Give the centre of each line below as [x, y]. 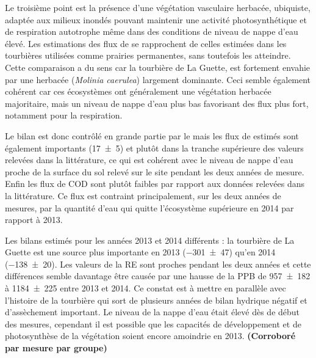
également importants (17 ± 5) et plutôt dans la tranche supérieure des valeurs [154, 148]
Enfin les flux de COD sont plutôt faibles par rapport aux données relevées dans [155, 184]
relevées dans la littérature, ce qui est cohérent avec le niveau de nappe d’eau [149, 160]
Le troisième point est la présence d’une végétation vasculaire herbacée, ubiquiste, [158, 7]
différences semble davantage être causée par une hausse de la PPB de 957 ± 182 [158, 276]
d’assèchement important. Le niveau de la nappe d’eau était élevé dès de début [153, 312]
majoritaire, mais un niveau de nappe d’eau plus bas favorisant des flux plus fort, [157, 103]
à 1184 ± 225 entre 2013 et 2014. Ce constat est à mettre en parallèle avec [145, 288]
